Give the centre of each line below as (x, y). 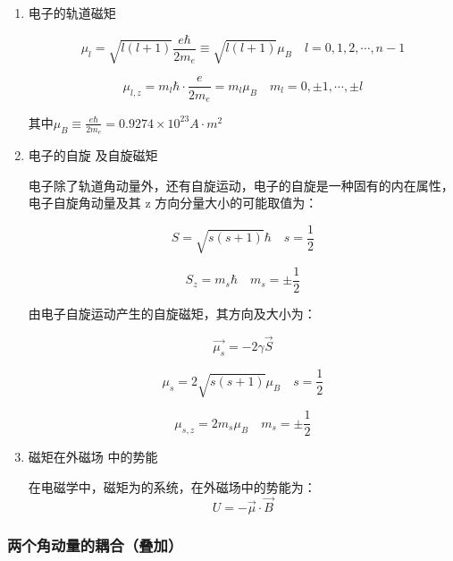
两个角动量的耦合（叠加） (95, 544)
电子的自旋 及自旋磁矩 (93, 155)
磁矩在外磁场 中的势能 (93, 457)
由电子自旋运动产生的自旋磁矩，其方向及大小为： (172, 313)
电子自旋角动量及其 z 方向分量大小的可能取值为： (173, 203)
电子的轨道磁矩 (72, 13)
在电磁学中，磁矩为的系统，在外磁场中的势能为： (172, 487)
